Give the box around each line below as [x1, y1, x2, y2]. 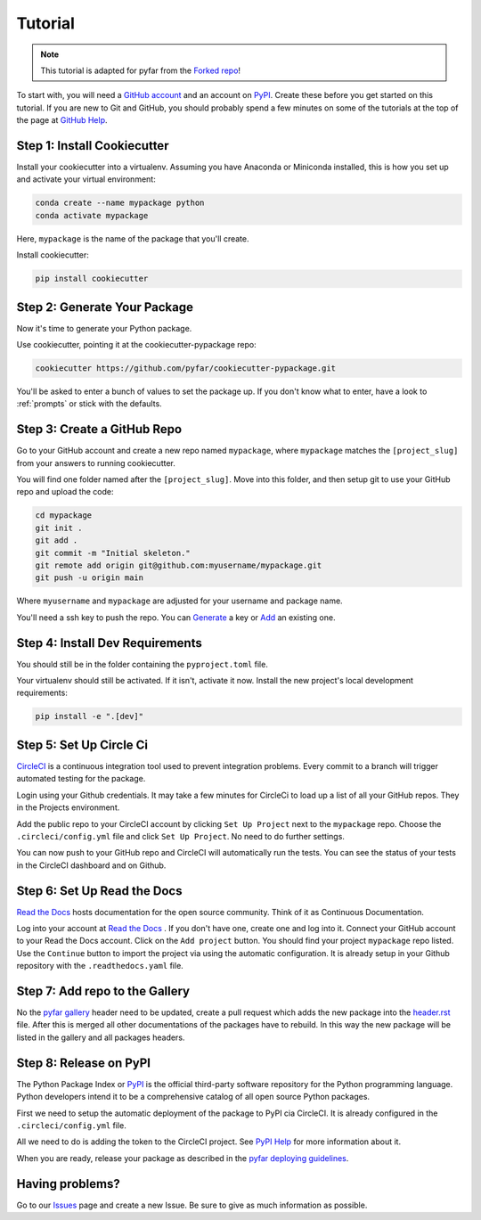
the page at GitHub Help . [16, 115, 108, 126]
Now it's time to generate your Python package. [16, 323, 192, 333]
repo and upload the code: [16, 487, 115, 497]
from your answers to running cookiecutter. [16, 457, 175, 468]
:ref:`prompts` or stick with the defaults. [16, 398, 162, 409]
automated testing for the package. [16, 774, 146, 784]
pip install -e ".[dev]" [35, 711, 144, 722]
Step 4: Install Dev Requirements [16, 635, 202, 651]
